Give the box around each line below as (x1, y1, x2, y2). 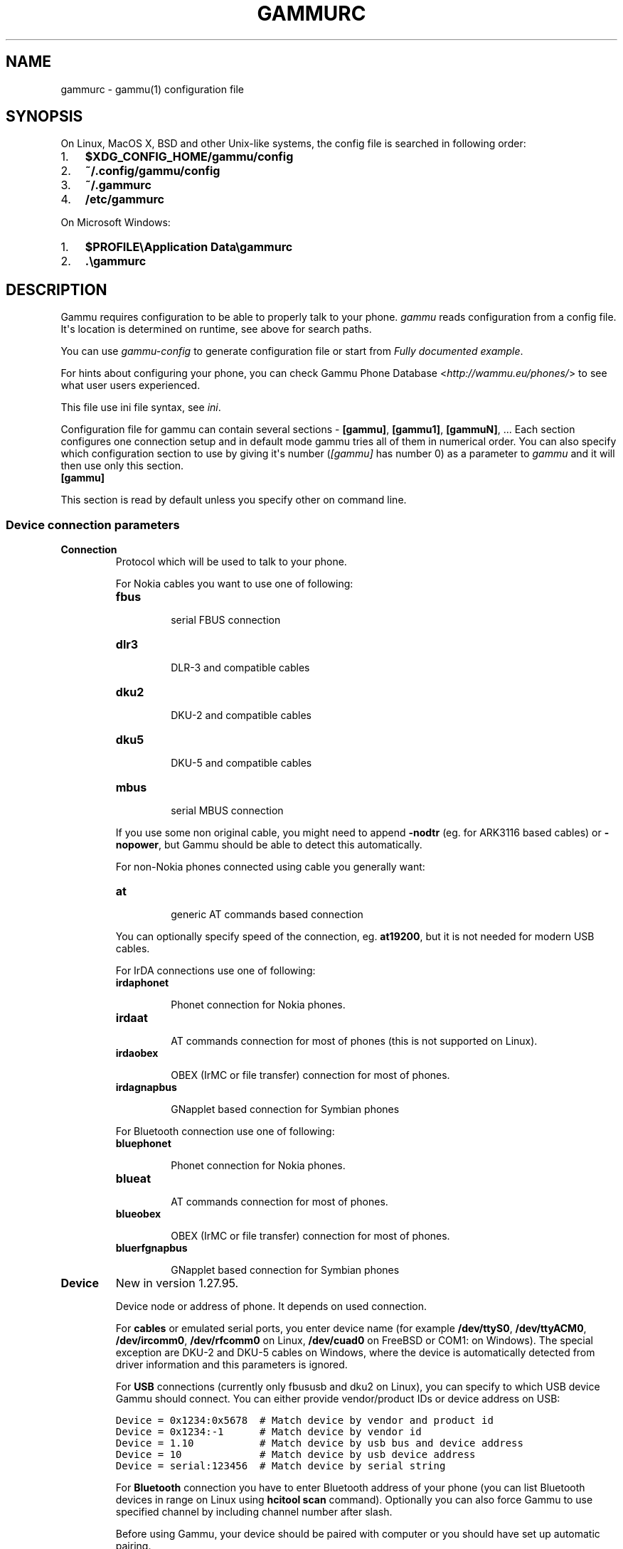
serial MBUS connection (171, 804, 284, 817)
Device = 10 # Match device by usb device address (115, 1449, 476, 1461)
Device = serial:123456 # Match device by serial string (115, 1460, 446, 1472)
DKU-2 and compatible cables (171, 709, 311, 722)
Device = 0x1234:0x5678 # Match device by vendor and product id (115, 1415, 494, 1427)
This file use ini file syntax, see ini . (60, 401, 221, 414)
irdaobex (115, 1047, 159, 1060)
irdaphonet (115, 976, 169, 989)
